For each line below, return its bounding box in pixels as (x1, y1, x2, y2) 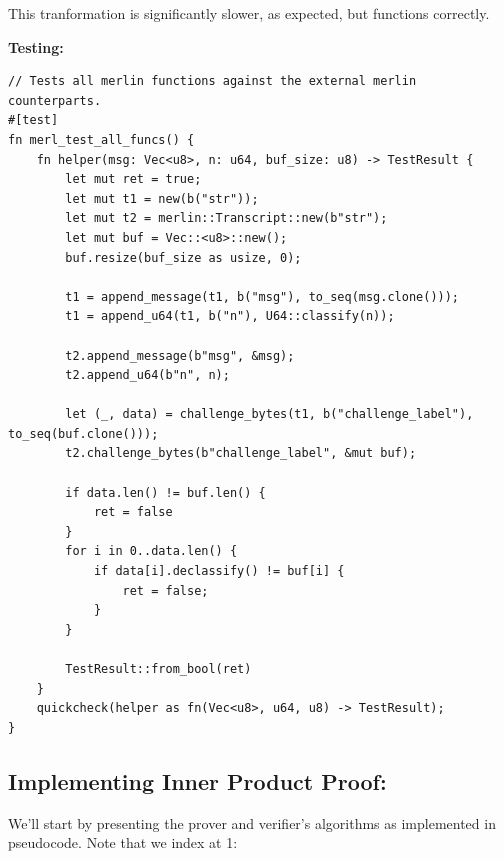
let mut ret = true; (65, 172, 202, 187)
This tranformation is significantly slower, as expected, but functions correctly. (8, 3, 490, 23)
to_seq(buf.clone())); (8, 426, 159, 441)
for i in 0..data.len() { (65, 544, 238, 559)
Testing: (8, 36, 64, 57)
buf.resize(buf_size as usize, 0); (65, 250, 302, 265)
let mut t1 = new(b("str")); (65, 191, 259, 206)
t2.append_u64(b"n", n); (65, 368, 230, 383)
